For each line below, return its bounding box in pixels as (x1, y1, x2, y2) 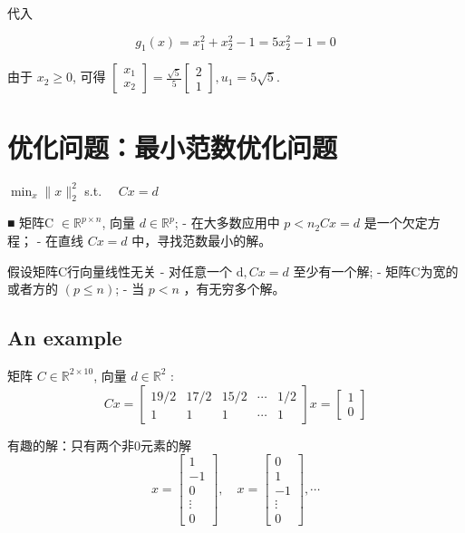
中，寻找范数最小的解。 (131, 230, 272, 249)
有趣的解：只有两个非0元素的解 (7, 435, 191, 454)
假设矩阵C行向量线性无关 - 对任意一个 (7, 261, 233, 280)
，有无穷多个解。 (183, 279, 286, 298)
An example (7, 324, 122, 352)
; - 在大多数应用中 (174, 213, 280, 232)
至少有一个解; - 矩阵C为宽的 (293, 261, 459, 280)
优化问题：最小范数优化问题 (7, 128, 338, 165)
